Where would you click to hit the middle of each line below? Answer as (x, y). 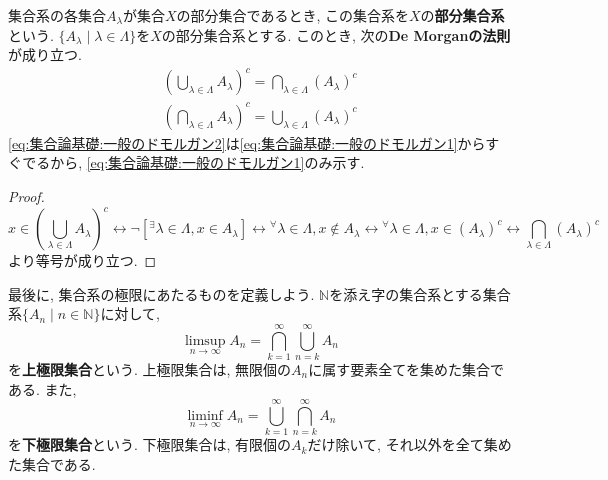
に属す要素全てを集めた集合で (406, 369)
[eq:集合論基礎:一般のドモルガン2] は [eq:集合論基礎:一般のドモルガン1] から (247, 142)
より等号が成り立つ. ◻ (82, 260)
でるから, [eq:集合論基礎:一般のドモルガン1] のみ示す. (193, 162)
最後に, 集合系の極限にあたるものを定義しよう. (161, 293)
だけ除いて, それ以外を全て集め (409, 444)
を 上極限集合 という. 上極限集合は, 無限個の (150, 369)
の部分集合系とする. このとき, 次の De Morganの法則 (336, 34)
